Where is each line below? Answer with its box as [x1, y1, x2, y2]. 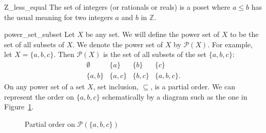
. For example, [207, 39, 253, 49]
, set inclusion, [93, 81, 139, 92]
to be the [230, 29, 259, 40]
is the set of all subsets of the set [103, 49, 207, 60]
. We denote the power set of [72, 39, 163, 49]
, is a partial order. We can [150, 81, 235, 92]
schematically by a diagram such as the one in [102, 91, 248, 102]
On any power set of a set [4, 81, 85, 92]
